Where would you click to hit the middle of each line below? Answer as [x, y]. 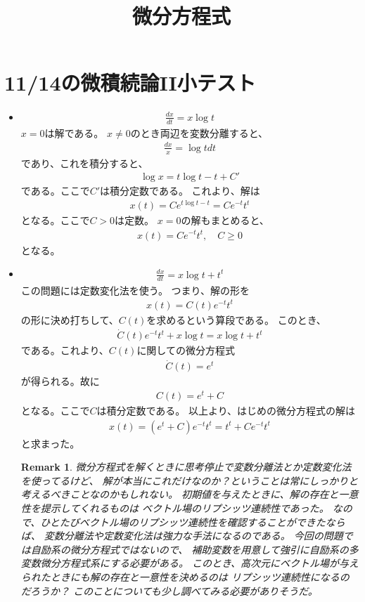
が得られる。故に [60, 381]
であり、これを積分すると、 [84, 163]
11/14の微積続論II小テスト [130, 83]
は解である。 [74, 132]
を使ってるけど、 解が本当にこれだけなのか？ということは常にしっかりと [190, 480]
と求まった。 [50, 443]
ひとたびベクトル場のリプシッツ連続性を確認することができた [183, 522]
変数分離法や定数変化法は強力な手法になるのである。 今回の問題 [193, 536]
